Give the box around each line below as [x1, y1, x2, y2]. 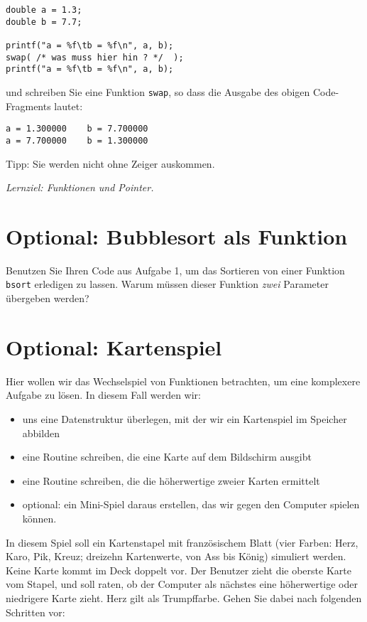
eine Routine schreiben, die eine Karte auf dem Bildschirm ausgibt [22, 449, 312, 464]
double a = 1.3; [6, 5, 82, 15]
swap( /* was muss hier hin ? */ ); [6, 52, 184, 63]
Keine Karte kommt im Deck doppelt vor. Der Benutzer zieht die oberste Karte [6, 562, 351, 577]
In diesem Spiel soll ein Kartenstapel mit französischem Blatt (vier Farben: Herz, [6, 535, 358, 549]
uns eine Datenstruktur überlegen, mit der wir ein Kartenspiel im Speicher [22, 411, 347, 426]
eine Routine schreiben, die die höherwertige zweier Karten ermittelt [22, 473, 320, 488]
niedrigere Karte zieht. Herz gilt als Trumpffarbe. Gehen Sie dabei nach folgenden [6, 590, 362, 605]
